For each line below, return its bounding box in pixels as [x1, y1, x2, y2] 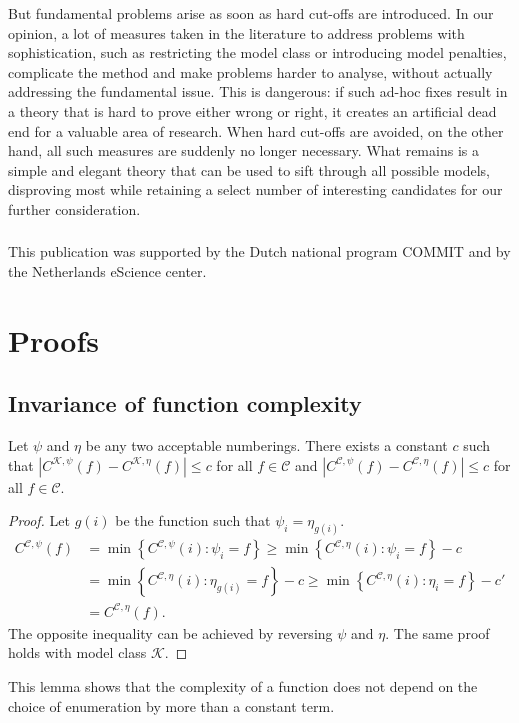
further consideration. [8, 198, 141, 219]
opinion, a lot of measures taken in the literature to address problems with [8, 22, 465, 43]
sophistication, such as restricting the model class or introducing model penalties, [8, 42, 507, 63]
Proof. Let [8, 510, 70, 531]
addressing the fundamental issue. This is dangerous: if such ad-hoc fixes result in [8, 81, 508, 102]
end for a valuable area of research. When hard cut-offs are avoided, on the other [8, 120, 504, 141]
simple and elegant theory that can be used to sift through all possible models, [8, 159, 490, 180]
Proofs [8, 319, 99, 360]
